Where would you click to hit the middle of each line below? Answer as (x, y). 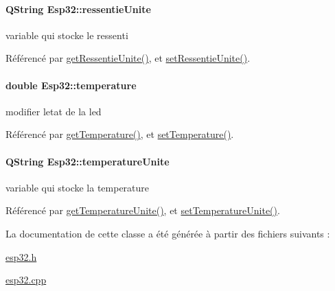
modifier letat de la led (54, 111)
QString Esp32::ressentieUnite (78, 9)
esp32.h (21, 256)
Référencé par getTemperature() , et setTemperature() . (120, 134)
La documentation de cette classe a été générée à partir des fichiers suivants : (168, 233)
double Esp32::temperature (71, 85)
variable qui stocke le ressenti (67, 35)
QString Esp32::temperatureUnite (88, 161)
